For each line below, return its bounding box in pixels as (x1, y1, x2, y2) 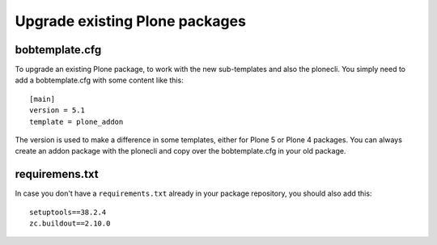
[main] (29, 94, 56, 103)
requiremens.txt (15, 167, 99, 181)
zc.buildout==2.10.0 (29, 219, 111, 228)
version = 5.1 (29, 106, 85, 115)
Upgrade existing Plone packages (15, 12, 247, 30)
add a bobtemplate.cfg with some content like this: (15, 75, 184, 85)
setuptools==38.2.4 (29, 207, 107, 217)
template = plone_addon (29, 117, 124, 126)
